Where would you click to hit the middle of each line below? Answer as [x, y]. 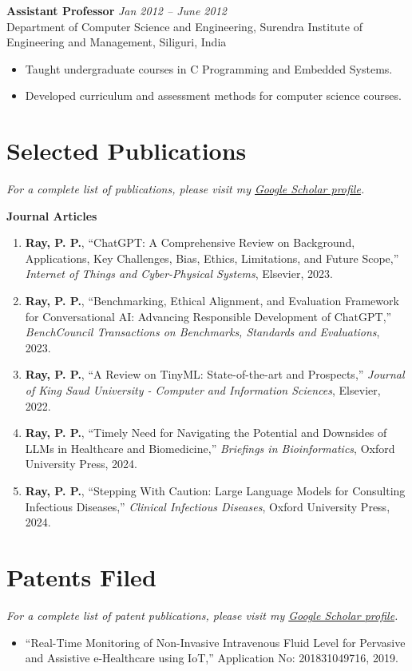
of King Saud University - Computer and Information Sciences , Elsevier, [203, 390]
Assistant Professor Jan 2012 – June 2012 [117, 10]
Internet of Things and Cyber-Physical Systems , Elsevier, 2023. [179, 274]
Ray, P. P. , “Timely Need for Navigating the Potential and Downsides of [206, 433]
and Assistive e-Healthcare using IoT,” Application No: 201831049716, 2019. [212, 658]
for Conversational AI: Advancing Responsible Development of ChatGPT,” [208, 316]
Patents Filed [81, 576]
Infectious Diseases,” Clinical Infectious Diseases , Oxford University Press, [208, 506]
